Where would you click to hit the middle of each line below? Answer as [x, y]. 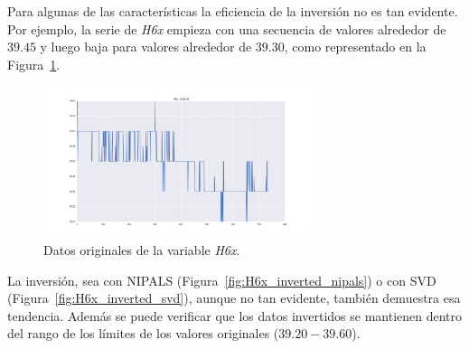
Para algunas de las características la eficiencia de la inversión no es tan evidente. [233, 11]
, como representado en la [355, 47]
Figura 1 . [34, 64]
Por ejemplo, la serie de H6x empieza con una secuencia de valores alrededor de [227, 28]
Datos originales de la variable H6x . [142, 249]
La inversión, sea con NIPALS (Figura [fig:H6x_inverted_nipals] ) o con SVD [222, 280]
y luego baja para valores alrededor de [146, 47]
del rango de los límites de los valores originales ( [143, 333]
